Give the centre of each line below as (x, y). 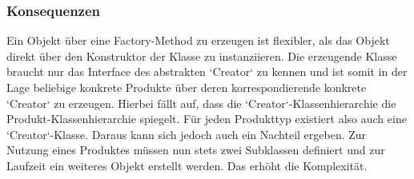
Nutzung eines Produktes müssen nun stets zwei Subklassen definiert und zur (196, 150)
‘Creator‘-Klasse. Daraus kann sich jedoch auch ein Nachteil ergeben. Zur (187, 134)
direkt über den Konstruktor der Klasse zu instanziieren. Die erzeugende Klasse (202, 56)
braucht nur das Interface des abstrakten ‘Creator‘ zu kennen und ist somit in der (207, 72)
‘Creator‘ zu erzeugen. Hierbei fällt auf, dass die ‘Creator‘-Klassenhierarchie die (201, 103)
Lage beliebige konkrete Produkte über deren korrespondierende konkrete (187, 87)
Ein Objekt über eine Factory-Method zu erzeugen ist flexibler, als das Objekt (198, 40)
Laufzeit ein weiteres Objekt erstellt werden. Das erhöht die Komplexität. (187, 165)
